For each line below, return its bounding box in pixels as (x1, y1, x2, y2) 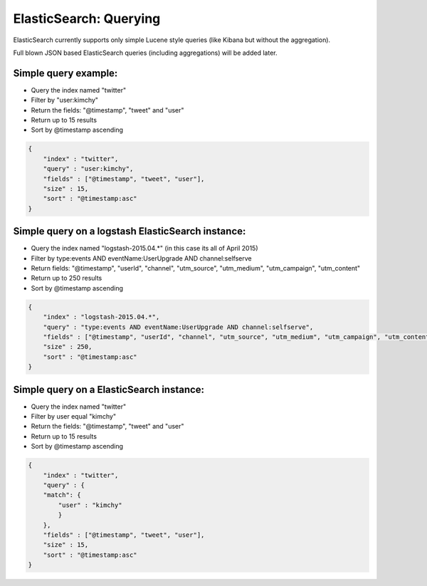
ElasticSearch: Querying (13, 11, 161, 26)
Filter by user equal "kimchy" (31, 412, 117, 421)
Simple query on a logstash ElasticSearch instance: (13, 225, 246, 238)
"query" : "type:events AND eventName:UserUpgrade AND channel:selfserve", (43, 323, 314, 331)
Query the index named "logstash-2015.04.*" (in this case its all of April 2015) (31, 244, 258, 253)
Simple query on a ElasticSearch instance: (13, 383, 205, 395)
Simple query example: (13, 67, 118, 79)
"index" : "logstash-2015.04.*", (43, 313, 160, 321)
